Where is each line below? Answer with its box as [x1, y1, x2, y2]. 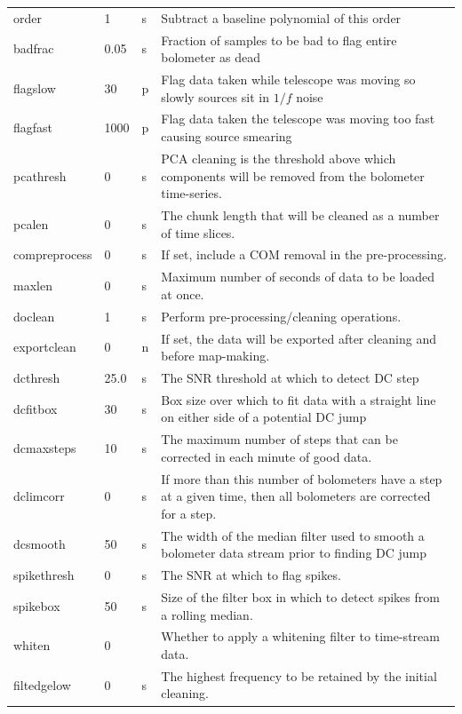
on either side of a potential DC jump [161, 408, 367, 426]
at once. [161, 284, 204, 303]
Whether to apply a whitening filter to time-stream [161, 627, 440, 646]
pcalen [13, 214, 49, 233]
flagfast [13, 118, 53, 137]
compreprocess [13, 245, 92, 264]
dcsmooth [13, 535, 66, 553]
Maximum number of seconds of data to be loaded [161, 267, 435, 286]
